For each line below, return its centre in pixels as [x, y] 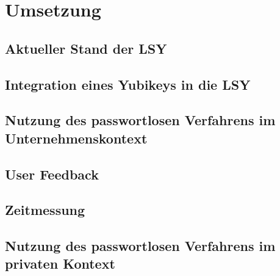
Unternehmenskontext [76, 138]
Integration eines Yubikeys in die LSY [128, 84]
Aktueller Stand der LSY [86, 48]
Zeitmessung [45, 210]
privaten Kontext [60, 263]
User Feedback [52, 174]
